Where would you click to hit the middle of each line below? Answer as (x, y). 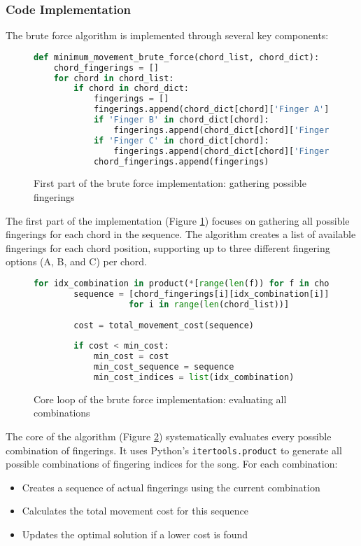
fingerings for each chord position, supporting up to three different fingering (168, 247)
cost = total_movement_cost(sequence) (164, 325)
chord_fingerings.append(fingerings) (181, 161)
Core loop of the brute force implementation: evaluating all (160, 399)
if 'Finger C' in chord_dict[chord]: (181, 140)
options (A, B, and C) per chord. (76, 261)
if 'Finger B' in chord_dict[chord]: (181, 120)
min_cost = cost (131, 357)
